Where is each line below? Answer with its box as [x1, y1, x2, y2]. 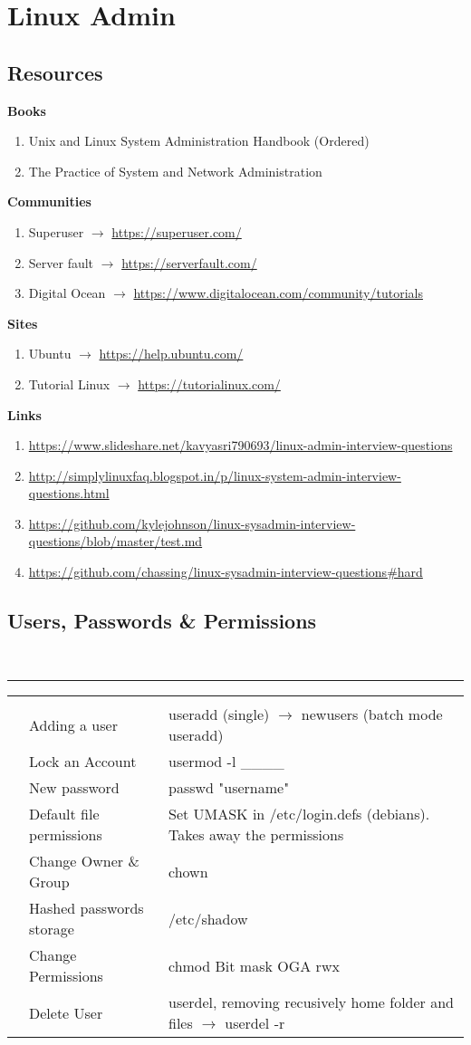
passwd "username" [168, 777, 290, 799]
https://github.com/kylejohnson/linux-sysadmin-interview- [28, 513, 356, 532]
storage [29, 918, 74, 940]
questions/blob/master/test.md [28, 532, 203, 551]
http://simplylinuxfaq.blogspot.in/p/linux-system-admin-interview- [28, 465, 401, 484]
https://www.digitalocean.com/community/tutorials [133, 283, 423, 302]
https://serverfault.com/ [121, 253, 257, 272]
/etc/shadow [168, 907, 248, 929]
